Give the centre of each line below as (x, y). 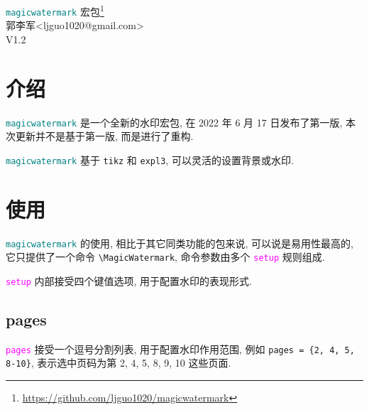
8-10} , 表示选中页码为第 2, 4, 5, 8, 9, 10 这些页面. (119, 363)
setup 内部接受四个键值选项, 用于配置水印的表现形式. (129, 280)
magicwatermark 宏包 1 (55, 10)
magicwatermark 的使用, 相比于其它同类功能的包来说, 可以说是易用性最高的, (180, 243)
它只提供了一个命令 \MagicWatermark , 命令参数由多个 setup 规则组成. (165, 257)
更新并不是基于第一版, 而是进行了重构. (104, 136)
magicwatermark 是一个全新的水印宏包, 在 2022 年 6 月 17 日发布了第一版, (174, 122)
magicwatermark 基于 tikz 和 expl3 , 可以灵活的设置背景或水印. (150, 160)
